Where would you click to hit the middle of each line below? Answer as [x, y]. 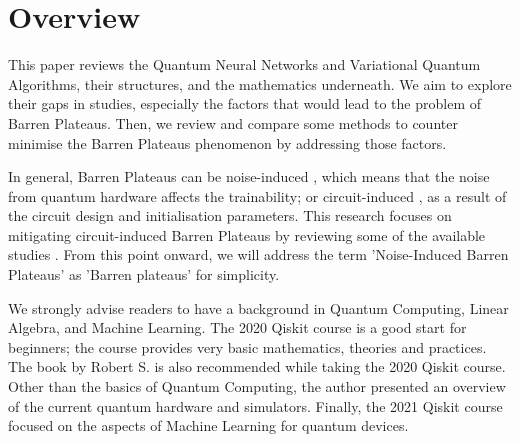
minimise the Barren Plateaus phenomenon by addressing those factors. [227, 142]
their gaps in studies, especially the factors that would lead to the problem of [245, 103]
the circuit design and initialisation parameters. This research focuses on [230, 215]
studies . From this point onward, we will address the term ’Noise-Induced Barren [258, 254]
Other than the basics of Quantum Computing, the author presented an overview [257, 386]
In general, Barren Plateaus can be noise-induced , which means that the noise [249, 176]
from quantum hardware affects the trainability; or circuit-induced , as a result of [257, 195]
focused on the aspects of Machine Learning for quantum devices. [208, 425]
